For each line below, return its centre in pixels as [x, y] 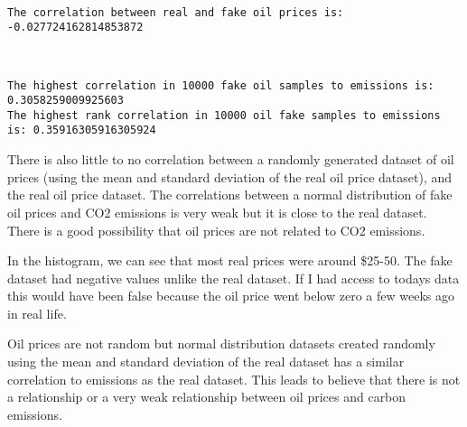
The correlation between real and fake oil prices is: [176, 12]
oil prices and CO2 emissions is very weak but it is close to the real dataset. [217, 212]
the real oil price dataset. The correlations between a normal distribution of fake [230, 195]
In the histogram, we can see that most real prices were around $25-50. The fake [230, 260]
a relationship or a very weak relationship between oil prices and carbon [207, 397]
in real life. [37, 313]
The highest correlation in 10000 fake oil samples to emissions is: [221, 85]
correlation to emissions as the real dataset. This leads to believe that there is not [234, 379]
